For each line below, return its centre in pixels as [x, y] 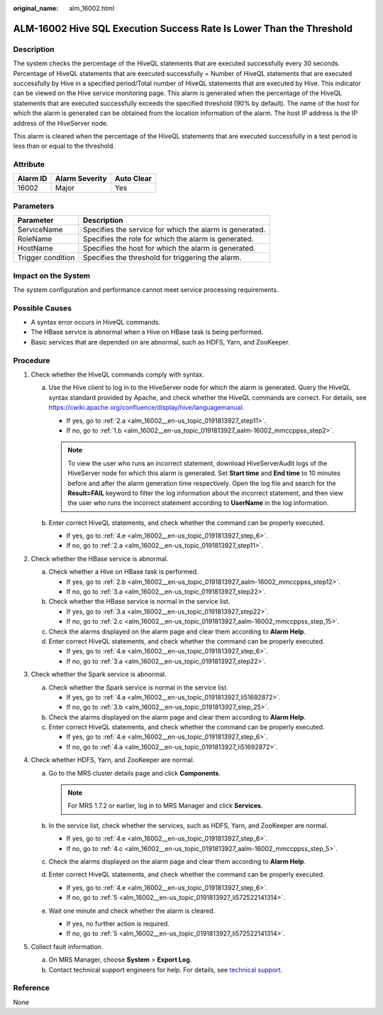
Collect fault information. [67, 946]
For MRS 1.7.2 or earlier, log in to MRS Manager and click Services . [165, 805]
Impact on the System [52, 276]
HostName [35, 249]
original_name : [36, 8]
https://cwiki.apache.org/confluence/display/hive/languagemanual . [146, 408]
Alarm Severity [81, 179]
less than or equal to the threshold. [64, 146]
